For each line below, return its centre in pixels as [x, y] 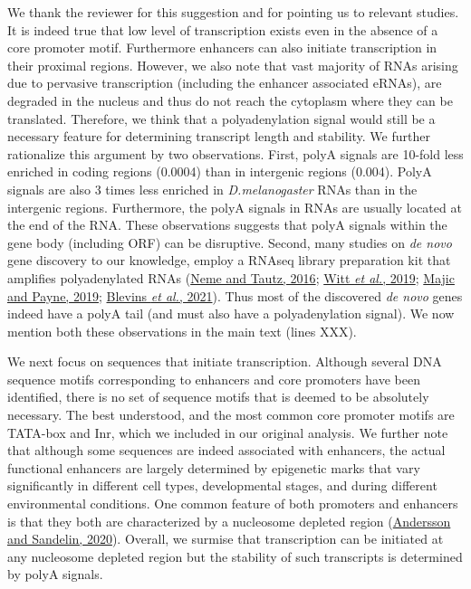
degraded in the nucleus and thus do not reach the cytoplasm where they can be [230, 100]
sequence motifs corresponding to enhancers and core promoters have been [214, 379]
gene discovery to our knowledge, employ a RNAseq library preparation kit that [229, 260]
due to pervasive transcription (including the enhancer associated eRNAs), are [225, 83]
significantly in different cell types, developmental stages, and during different [222, 485]
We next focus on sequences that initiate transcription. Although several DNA [225, 361]
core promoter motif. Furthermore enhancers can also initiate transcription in [222, 47]
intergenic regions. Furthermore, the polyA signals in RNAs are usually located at [235, 207]
